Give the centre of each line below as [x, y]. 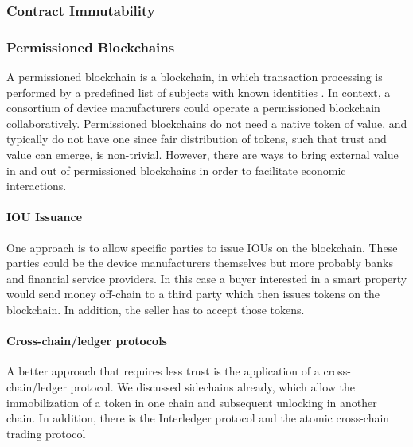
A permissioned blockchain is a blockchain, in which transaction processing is [195, 77]
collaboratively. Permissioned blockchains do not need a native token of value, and [207, 123]
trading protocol [46, 433]
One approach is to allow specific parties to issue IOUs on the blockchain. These [202, 247]
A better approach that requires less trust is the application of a [163, 371]
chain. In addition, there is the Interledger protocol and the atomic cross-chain [198, 418]
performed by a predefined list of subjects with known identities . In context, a [199, 92]
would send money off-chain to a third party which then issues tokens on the [193, 294]
